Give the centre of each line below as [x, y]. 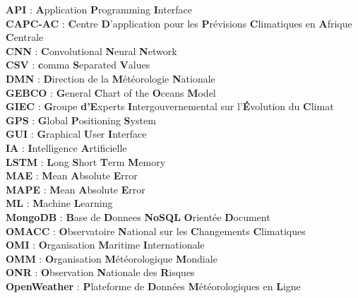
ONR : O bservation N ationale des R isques [100, 272]
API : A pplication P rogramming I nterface [99, 9]
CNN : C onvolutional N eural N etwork [91, 50]
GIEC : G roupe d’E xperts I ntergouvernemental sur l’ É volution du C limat [170, 106]
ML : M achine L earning [59, 203]
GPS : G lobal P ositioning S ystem [81, 120]
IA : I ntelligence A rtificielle [66, 147]
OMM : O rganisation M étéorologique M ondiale [112, 258]
